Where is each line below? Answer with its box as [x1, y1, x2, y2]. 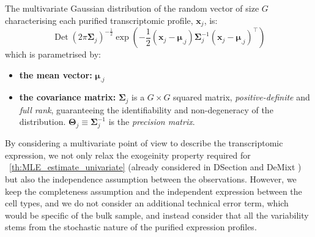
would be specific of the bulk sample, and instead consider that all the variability [5, 208, 309, 221]
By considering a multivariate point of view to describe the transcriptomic [5, 137, 283, 149]
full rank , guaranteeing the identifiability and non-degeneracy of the [19, 103, 273, 116]
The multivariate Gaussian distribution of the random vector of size [5, 2, 259, 14]
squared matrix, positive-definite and [173, 91, 310, 103]
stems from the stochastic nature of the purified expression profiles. [5, 220, 257, 233]
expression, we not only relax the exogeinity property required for [5, 148, 251, 161]
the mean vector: [19, 68, 92, 81]
